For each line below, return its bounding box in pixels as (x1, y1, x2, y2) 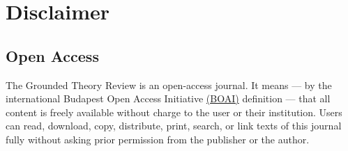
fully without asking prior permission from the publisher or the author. (6, 132, 310, 146)
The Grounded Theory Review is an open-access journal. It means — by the (6, 77, 332, 92)
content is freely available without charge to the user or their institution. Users (6, 104, 342, 119)
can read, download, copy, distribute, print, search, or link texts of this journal (6, 118, 342, 133)
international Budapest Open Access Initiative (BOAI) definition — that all (6, 91, 331, 106)
